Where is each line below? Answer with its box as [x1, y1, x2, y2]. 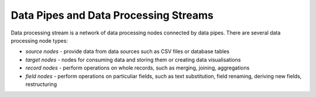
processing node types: [11, 37, 68, 44]
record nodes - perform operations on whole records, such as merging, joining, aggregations [25, 64, 250, 71]
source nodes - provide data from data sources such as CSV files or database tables [25, 48, 229, 55]
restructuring [25, 81, 57, 88]
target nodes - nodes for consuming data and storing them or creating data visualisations [25, 56, 241, 63]
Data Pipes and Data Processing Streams [11, 9, 214, 22]
